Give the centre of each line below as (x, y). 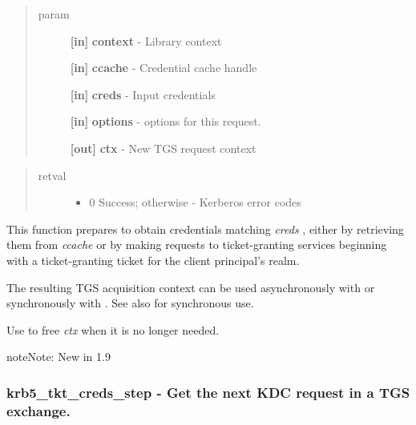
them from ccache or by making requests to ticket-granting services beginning (197, 245)
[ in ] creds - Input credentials (143, 94)
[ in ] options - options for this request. (166, 121)
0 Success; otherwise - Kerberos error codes (195, 202)
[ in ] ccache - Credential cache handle (164, 68)
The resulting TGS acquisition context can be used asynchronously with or (191, 287)
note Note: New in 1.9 (59, 357)
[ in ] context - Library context (146, 40)
